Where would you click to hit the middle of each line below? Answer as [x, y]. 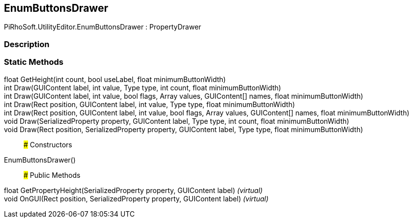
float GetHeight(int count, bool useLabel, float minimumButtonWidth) [115, 79]
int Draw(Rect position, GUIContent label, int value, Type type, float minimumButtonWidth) [149, 104]
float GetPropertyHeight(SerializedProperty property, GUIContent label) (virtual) [133, 190]
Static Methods [34, 62]
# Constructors [48, 144]
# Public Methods [52, 175]
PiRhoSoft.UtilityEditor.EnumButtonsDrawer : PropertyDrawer [103, 27]
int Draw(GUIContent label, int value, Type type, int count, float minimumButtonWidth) [143, 87]
